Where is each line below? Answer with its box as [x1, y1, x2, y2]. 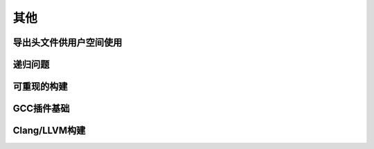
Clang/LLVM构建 [12, 125, 86, 137]
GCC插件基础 [12, 103, 70, 115]
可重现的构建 [12, 81, 68, 92]
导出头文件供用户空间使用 [12, 37, 123, 48]
